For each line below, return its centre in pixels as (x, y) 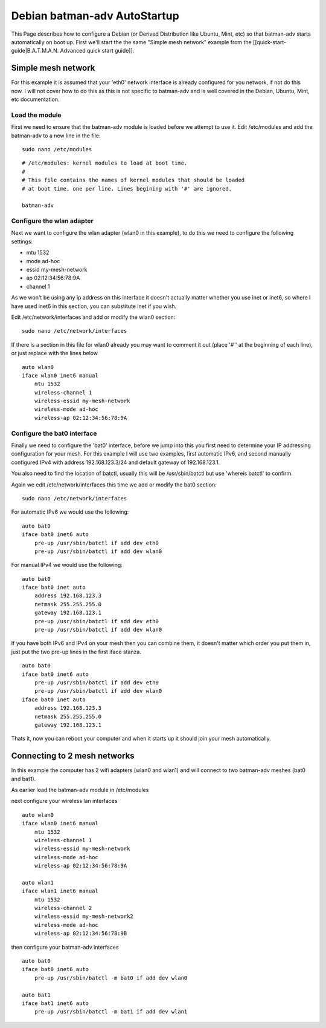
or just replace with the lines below (55, 353)
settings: (22, 241)
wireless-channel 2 (63, 908)
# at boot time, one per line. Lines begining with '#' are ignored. (127, 188)
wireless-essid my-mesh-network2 (84, 916)
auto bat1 (36, 995)
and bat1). (24, 779)
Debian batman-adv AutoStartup (95, 16)
